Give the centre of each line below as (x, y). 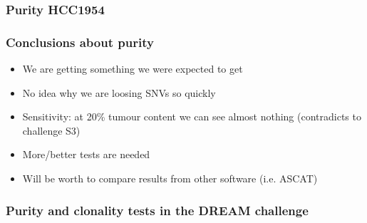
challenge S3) (51, 130)
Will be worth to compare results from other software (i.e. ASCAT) (170, 178)
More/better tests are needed (86, 154)
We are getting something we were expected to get (133, 69)
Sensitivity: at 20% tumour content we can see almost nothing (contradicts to (192, 116)
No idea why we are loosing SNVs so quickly (119, 92)
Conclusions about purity (80, 42)
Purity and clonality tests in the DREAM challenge (157, 210)
